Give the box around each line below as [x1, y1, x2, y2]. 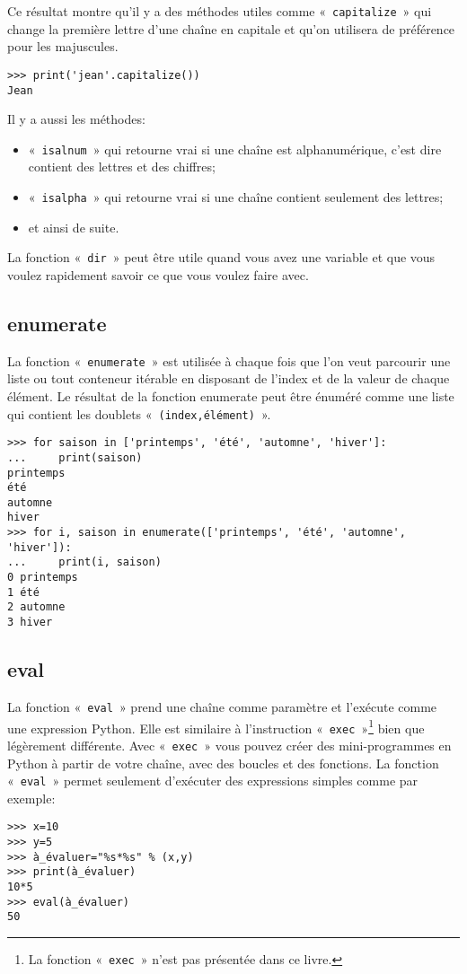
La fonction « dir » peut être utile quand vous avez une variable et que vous [7, 248, 436, 267]
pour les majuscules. [7, 37, 119, 56]
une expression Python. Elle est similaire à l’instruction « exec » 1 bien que [7, 715, 425, 737]
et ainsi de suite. [28, 217, 119, 236]
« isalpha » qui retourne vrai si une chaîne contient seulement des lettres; [28, 188, 444, 206]
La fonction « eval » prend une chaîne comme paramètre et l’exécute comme [7, 697, 437, 715]
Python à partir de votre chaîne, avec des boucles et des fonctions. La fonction [7, 753, 439, 772]
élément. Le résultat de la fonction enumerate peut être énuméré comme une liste [7, 386, 454, 405]
